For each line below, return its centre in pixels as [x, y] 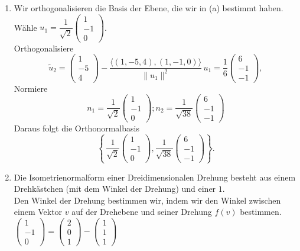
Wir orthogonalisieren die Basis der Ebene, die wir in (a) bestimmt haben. [149, 8]
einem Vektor [38, 212]
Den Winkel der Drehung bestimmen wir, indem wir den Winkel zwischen [147, 200]
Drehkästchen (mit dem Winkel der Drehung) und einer [115, 189]
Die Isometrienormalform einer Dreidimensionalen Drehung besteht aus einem [155, 177]
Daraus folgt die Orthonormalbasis [76, 128]
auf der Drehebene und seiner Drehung [142, 212]
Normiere [31, 88]
